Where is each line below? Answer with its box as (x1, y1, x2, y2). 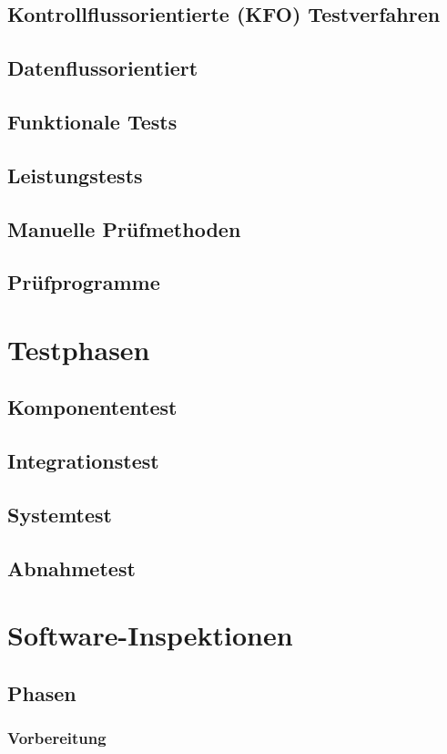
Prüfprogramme (7, 268, 160, 296)
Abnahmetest (7, 553, 136, 582)
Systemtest (7, 501, 112, 529)
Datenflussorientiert (7, 54, 198, 82)
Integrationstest (7, 447, 159, 475)
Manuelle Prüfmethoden (7, 214, 241, 243)
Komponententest (7, 393, 178, 421)
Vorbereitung (7, 727, 107, 749)
